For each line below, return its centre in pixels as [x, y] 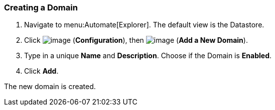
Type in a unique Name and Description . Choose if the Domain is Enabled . [148, 56]
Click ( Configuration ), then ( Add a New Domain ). [136, 40]
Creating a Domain [41, 7]
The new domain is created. [50, 87]
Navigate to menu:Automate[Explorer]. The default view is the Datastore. [144, 25]
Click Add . [41, 71]
